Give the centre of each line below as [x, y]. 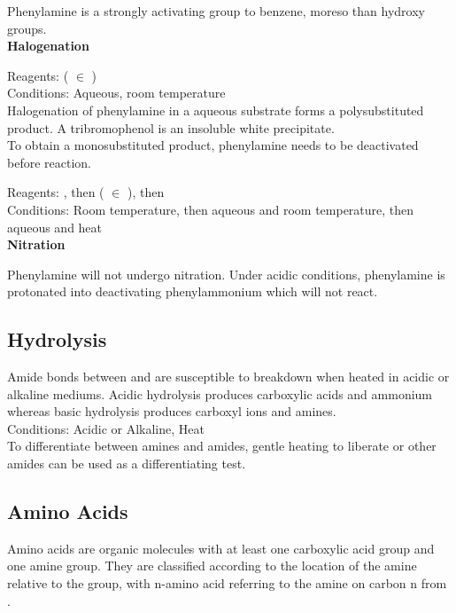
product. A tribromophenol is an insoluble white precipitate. [171, 127]
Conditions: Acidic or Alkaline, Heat [106, 428]
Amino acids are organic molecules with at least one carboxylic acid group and [221, 548]
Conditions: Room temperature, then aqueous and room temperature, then [211, 209]
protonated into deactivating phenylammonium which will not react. [193, 291]
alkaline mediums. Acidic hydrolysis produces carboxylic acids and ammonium [220, 393]
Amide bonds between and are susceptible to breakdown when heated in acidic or [228, 377]
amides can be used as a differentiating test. [127, 464]
